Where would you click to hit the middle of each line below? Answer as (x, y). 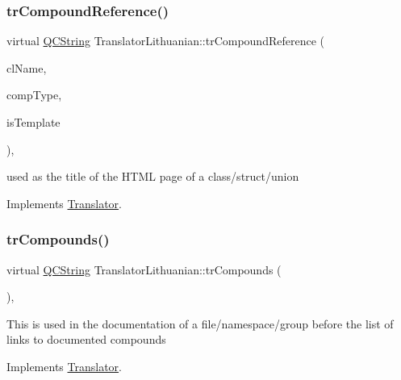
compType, (34, 95)
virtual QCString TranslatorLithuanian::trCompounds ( (144, 269)
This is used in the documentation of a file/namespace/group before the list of (200, 323)
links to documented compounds (86, 339)
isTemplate (33, 122)
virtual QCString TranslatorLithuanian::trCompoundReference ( (165, 41)
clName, (27, 67)
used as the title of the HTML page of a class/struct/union (153, 176)
